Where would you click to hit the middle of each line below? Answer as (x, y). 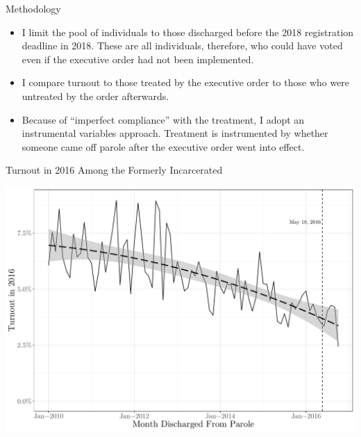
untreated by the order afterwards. (95, 96)
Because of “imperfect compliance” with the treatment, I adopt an (163, 119)
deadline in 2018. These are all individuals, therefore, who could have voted (182, 46)
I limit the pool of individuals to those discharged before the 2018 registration (188, 32)
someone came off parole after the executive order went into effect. (163, 146)
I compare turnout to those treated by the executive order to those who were (186, 82)
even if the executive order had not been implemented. (138, 59)
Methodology (33, 8)
